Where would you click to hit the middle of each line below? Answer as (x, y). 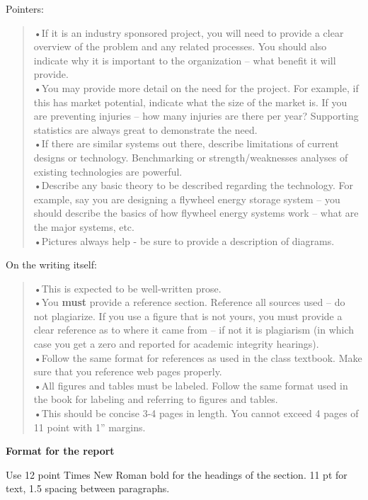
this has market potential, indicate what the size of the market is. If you (190, 102)
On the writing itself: (51, 265)
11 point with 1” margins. (90, 427)
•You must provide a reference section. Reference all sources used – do (189, 302)
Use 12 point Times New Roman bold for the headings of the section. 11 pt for (177, 474)
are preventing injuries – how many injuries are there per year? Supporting (196, 116)
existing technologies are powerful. (108, 171)
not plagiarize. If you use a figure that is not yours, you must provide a (188, 316)
